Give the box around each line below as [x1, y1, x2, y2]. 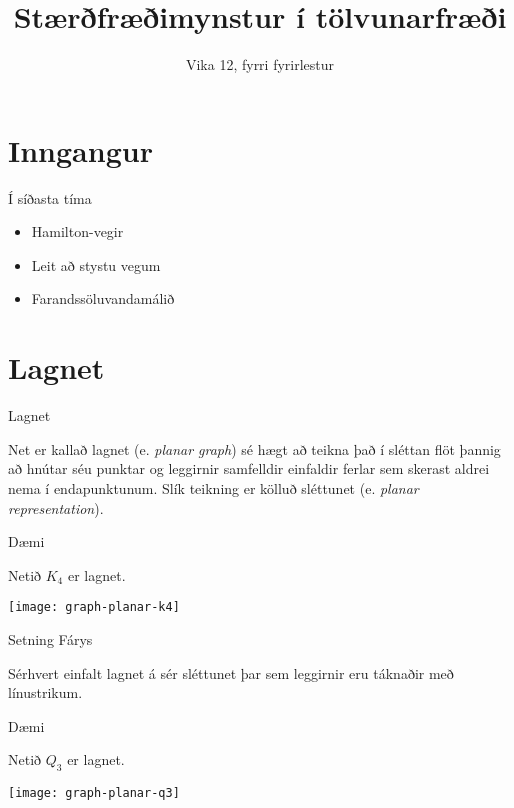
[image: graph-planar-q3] [8, 786, 180, 801]
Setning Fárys [8, 628, 93, 649]
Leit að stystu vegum [31, 254, 161, 275]
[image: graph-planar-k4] [8, 600, 180, 615]
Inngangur [8, 129, 153, 170]
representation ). [8, 497, 104, 518]
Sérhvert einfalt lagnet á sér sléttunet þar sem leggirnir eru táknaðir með [8, 662, 454, 683]
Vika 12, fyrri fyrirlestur [185, 54, 335, 75]
